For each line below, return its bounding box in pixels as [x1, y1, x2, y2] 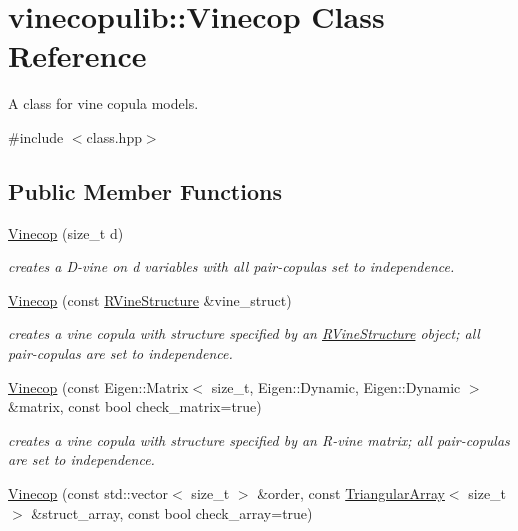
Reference [8, 35, 147, 76]
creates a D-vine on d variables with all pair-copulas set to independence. [8, 256, 455, 277]
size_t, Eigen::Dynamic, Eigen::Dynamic [211, 376, 461, 397]
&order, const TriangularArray [257, 483, 445, 504]
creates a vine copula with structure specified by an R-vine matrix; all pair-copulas [8, 429, 510, 450]
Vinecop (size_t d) [8, 222, 124, 243]
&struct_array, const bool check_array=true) [31, 502, 313, 523]
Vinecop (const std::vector [8, 483, 169, 504]
